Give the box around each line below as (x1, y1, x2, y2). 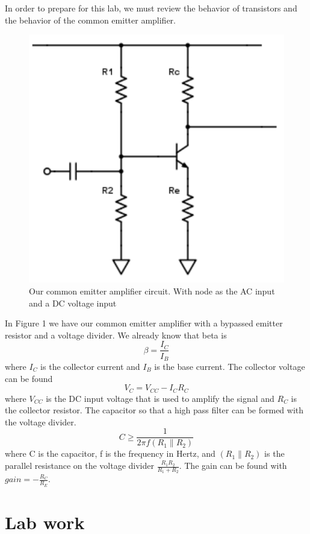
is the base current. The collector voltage (154, 360, 305, 372)
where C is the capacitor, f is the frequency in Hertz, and (5, 447, 215, 460)
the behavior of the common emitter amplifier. (5, 13, 176, 26)
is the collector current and (40, 360, 140, 372)
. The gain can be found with (179, 459, 287, 472)
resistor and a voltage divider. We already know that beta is (5, 328, 227, 341)
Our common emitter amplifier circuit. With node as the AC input (29, 285, 275, 297)
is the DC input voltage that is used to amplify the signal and (46, 392, 274, 404)
